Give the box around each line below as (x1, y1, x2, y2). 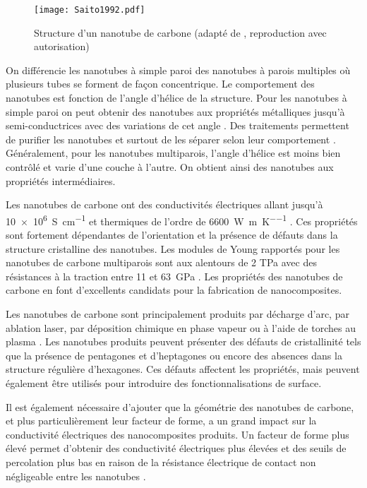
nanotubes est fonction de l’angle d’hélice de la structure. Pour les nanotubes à (6, 90, 347, 105)
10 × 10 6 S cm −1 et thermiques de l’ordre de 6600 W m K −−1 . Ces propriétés (6, 211, 358, 228)
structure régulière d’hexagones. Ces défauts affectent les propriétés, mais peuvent (6, 362, 360, 376)
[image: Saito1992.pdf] (34, 5, 145, 15)
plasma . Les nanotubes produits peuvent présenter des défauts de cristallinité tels (6, 334, 361, 349)
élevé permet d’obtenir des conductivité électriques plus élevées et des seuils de (6, 441, 347, 456)
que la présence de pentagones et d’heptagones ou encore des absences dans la (6, 347, 342, 362)
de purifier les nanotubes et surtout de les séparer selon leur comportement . (6, 131, 336, 146)
